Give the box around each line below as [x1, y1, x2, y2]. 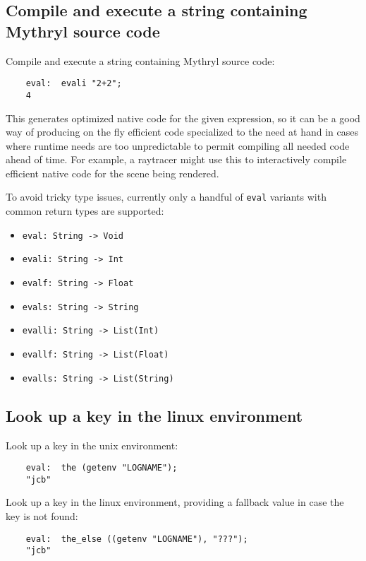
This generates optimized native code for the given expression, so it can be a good [6, 110, 360, 125]
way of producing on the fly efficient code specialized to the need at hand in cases [6, 124, 358, 139]
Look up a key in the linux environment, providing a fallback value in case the [6, 495, 344, 509]
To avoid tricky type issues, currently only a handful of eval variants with [6, 189, 327, 204]
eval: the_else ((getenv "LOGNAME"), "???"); [25, 533, 248, 544]
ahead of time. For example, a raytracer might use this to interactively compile [6, 152, 347, 167]
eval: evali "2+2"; [25, 78, 122, 89]
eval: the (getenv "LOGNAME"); [25, 463, 178, 473]
